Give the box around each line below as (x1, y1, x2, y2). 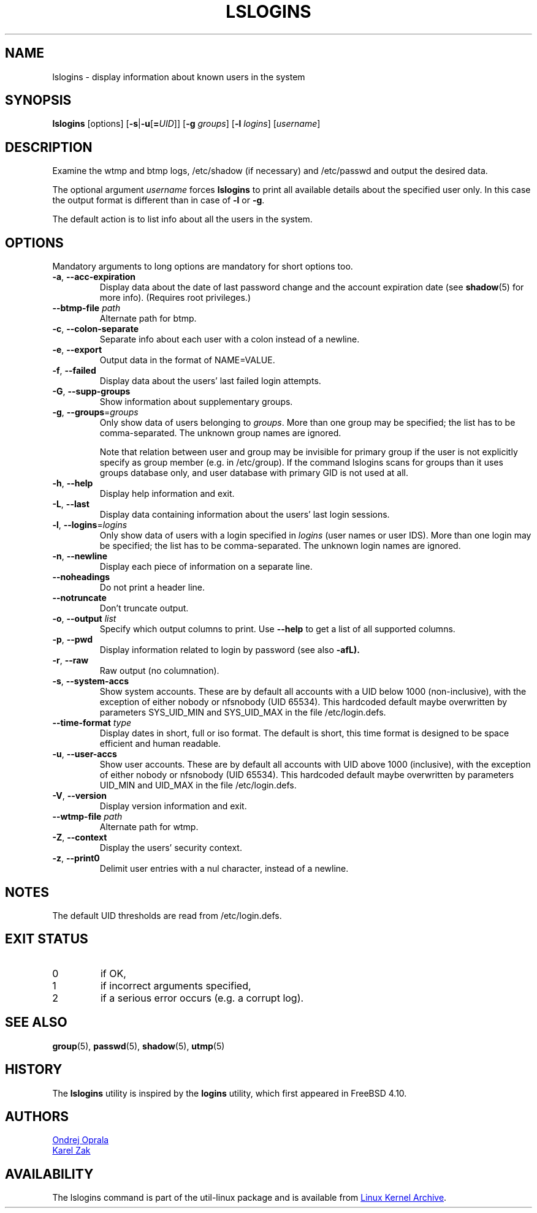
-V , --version (52, 790, 107, 801)
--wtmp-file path (52, 811, 123, 822)
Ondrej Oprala (52, 1135, 109, 1146)
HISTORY (5, 1062, 63, 1078)
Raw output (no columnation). (99, 665, 219, 676)
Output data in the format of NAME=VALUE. (99, 355, 275, 366)
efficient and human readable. (99, 738, 221, 749)
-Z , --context (52, 832, 107, 843)
